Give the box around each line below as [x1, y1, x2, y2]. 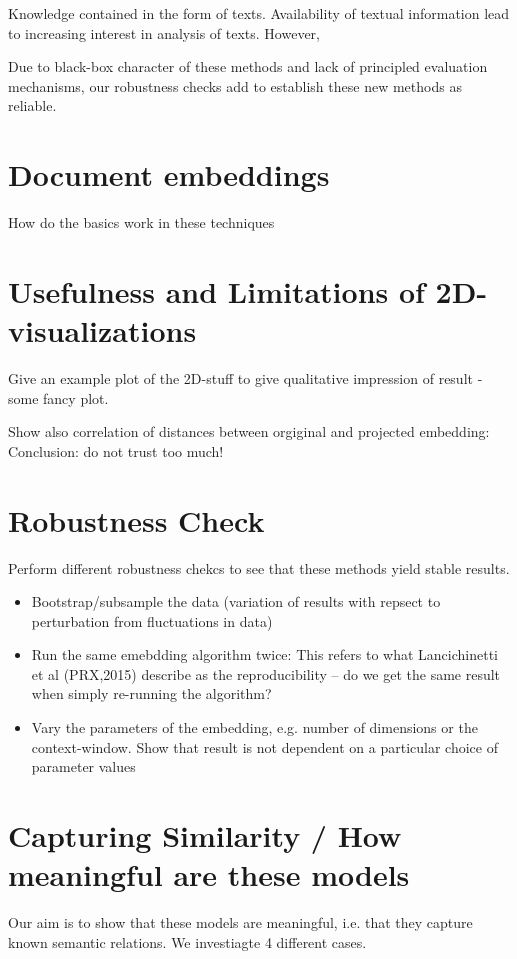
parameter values [31, 756, 136, 777]
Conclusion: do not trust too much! [8, 440, 224, 461]
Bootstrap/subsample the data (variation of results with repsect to [31, 591, 441, 612]
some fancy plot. [8, 387, 109, 408]
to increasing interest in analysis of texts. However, [8, 22, 320, 43]
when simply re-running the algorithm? [31, 683, 272, 704]
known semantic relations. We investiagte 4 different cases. [8, 931, 367, 952]
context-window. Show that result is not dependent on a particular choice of [31, 736, 498, 757]
